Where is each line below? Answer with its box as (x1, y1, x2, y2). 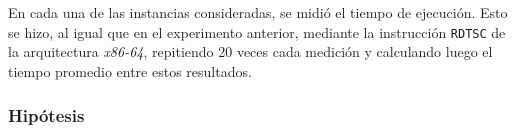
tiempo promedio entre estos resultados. (8, 60, 252, 81)
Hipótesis (8, 103, 85, 128)
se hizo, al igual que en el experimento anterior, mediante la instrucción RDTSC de (8, 21, 506, 42)
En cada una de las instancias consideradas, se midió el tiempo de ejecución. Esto (8, 2, 508, 22)
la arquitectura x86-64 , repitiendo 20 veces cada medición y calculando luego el (8, 41, 493, 62)
